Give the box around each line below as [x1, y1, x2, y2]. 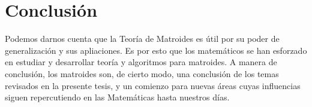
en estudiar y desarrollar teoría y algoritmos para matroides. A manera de [5, 56, 277, 68]
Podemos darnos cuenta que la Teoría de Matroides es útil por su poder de [5, 32, 280, 45]
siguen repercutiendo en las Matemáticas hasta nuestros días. [5, 91, 230, 103]
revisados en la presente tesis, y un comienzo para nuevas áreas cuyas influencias [5, 79, 301, 91]
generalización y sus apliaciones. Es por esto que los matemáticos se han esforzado [5, 44, 307, 56]
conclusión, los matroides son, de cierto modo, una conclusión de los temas [5, 67, 279, 80]
